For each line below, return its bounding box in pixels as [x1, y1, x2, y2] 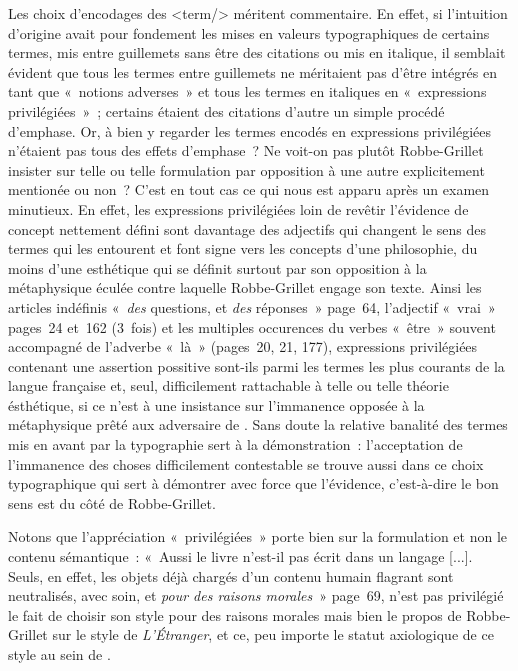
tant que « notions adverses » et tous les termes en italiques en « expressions [8, 81, 487, 102]
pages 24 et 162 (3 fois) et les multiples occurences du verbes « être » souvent [8, 316, 496, 337]
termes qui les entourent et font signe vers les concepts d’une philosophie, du [8, 238, 478, 259]
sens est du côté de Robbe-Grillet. [8, 492, 216, 513]
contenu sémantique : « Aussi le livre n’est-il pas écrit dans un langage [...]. [8, 546, 473, 567]
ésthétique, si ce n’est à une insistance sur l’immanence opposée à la [8, 394, 425, 415]
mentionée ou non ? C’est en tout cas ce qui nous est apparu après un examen [8, 179, 490, 200]
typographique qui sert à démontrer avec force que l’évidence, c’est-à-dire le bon [8, 473, 499, 494]
